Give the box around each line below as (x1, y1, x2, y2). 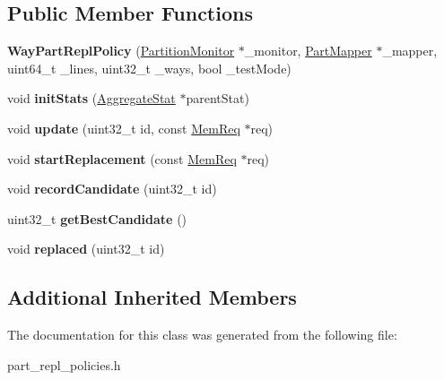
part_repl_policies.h (7, 355, 121, 374)
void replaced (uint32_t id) (7, 239, 165, 258)
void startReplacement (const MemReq (7, 149, 237, 168)
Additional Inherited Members (7, 283, 297, 311)
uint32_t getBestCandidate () (7, 209, 187, 228)
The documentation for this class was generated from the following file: (7, 325, 397, 344)
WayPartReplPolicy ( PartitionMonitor (7, 41, 235, 60)
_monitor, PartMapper (244, 41, 372, 60)
